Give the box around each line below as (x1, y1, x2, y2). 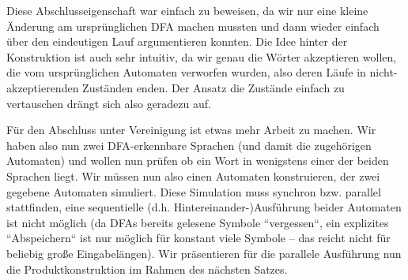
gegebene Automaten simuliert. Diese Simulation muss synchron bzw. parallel (6, 183, 381, 200)
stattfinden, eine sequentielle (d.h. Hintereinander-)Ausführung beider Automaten (6, 199, 402, 215)
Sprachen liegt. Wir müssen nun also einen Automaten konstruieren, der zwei (6, 167, 380, 184)
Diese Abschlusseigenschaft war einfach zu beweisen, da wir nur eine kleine (6, 2, 368, 18)
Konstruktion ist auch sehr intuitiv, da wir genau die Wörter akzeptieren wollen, (6, 48, 397, 65)
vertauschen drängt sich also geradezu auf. (6, 95, 211, 111)
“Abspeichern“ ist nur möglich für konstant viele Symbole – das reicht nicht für (6, 230, 391, 246)
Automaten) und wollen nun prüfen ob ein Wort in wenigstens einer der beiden (6, 152, 389, 169)
